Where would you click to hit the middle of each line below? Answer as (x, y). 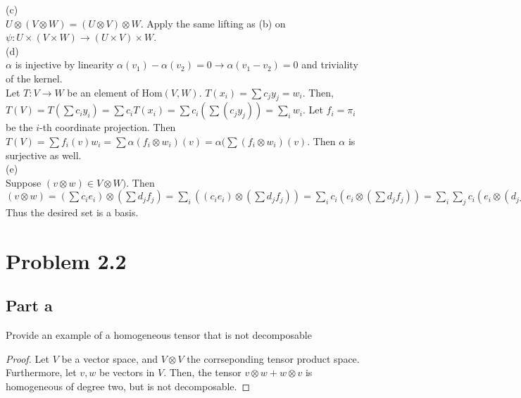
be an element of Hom (115, 92)
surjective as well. (44, 155)
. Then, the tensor (202, 372)
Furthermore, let (41, 372)
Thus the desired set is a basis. (72, 212)
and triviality (330, 64)
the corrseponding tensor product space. (273, 358)
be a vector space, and (110, 358)
